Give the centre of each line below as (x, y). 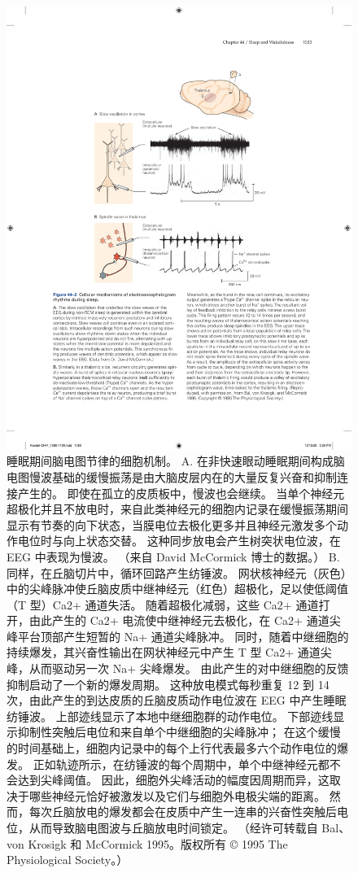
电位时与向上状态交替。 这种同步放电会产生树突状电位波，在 (179, 541)
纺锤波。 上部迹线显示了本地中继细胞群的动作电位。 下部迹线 (170, 716)
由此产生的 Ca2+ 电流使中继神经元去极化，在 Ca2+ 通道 (179, 620)
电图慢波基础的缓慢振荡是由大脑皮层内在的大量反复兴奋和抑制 (172, 476)
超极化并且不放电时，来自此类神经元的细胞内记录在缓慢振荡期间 (177, 509)
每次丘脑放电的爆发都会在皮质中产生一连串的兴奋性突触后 (183, 812)
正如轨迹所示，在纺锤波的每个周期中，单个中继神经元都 (181, 764)
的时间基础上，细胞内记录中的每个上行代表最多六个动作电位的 (172, 748)
